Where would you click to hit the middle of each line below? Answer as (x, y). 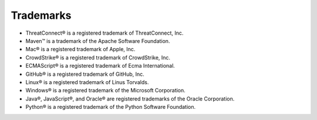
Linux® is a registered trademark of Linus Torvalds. (87, 82)
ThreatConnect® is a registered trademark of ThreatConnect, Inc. (104, 33)
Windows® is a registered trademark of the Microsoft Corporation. (106, 91)
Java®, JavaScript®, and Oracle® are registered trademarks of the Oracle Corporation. (130, 99)
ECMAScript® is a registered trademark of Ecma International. (100, 66)
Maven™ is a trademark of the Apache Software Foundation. (98, 41)
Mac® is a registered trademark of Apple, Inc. (80, 49)
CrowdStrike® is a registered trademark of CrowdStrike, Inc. (98, 57)
